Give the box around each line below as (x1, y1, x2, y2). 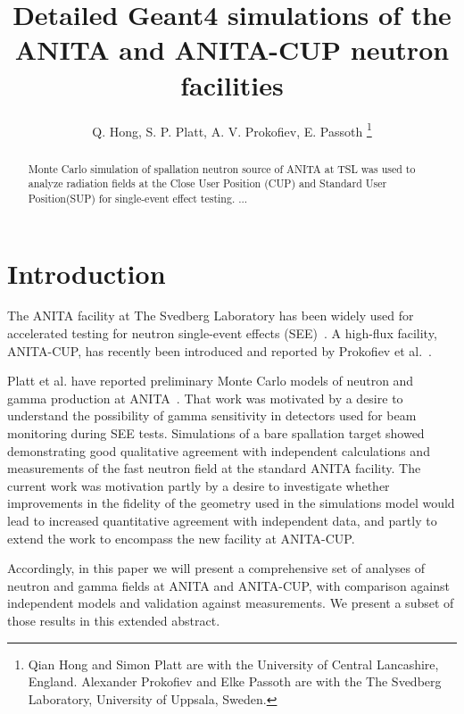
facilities (180, 66, 284, 103)
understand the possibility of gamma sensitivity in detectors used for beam (7, 406, 417, 425)
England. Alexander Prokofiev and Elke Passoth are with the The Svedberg (28, 672, 442, 691)
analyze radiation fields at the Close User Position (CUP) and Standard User (28, 176, 387, 191)
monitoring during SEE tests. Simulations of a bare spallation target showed (7, 424, 425, 443)
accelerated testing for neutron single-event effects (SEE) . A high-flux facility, (7, 324, 437, 343)
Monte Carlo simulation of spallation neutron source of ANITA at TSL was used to (28, 161, 416, 176)
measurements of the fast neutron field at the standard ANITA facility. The (7, 459, 421, 477)
